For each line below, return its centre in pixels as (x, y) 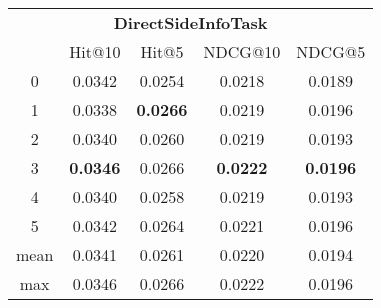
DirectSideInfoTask (190, 22)
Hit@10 (95, 51)
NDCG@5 (331, 51)
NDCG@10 (242, 51)
